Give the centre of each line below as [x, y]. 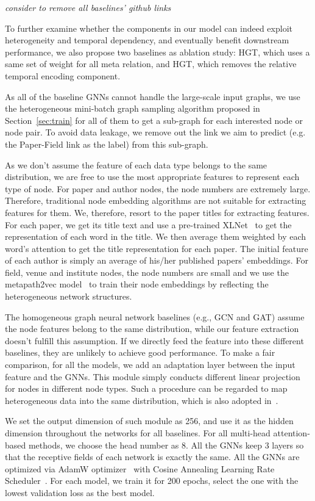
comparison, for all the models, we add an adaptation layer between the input [150, 365]
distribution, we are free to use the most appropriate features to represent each [152, 177]
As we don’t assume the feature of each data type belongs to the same [136, 164]
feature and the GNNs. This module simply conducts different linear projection [153, 376]
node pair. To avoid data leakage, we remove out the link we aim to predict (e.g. [155, 132]
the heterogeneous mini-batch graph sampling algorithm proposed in [133, 108]
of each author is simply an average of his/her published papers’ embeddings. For [157, 260]
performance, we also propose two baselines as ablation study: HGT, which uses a [157, 52]
